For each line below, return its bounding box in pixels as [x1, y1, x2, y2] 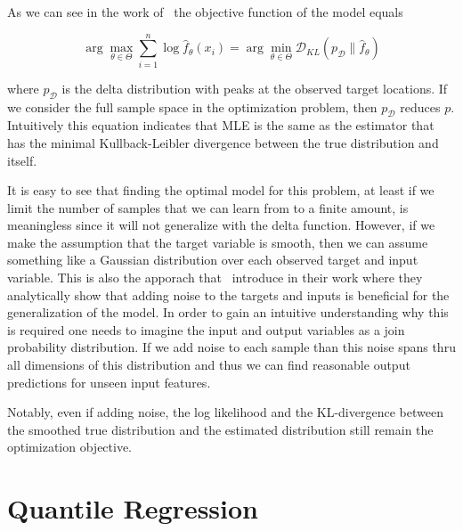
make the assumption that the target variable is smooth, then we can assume [7, 233, 428, 251]
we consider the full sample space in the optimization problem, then [7, 97, 378, 116]
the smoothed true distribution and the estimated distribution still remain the [7, 420, 434, 438]
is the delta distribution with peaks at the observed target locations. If [61, 78, 448, 97]
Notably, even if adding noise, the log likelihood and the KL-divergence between [7, 403, 443, 421]
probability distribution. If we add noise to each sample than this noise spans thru [7, 338, 456, 356]
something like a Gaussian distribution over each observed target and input [7, 250, 418, 269]
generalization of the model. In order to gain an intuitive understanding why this [7, 303, 449, 322]
